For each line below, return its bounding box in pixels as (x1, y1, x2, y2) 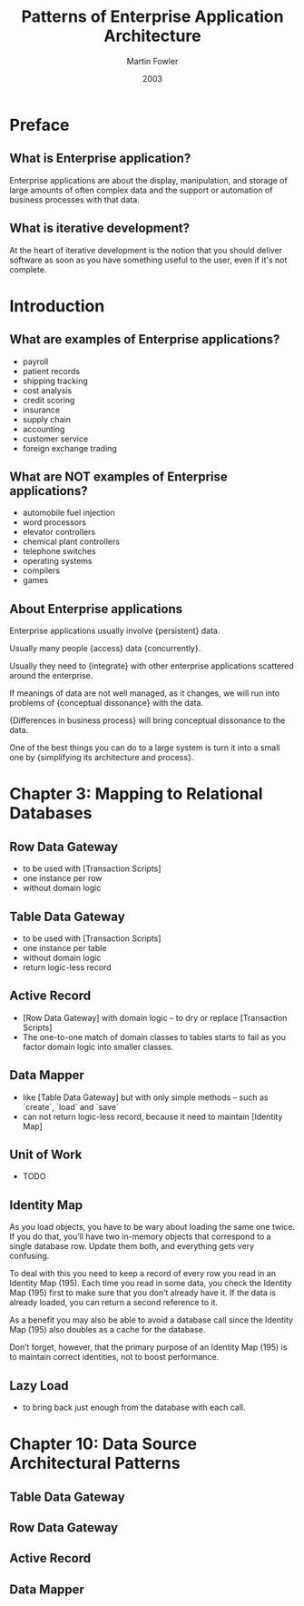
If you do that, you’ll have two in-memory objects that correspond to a (9, 1231, 271, 1242)
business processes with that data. (9, 193, 141, 205)
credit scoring (22, 394, 75, 405)
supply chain (22, 413, 71, 424)
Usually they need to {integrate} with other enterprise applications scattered (9, 660, 295, 671)
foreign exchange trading (22, 442, 118, 453)
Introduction (9, 295, 105, 316)
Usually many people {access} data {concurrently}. (9, 643, 201, 654)
